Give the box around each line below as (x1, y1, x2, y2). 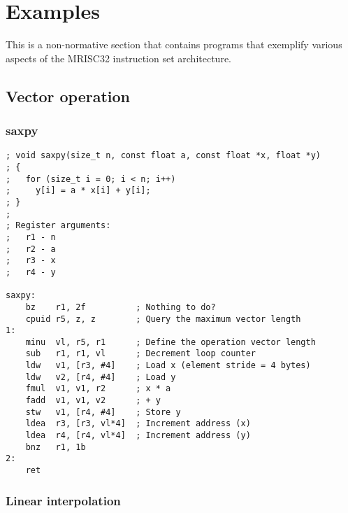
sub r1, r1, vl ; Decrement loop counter (25, 349, 256, 359)
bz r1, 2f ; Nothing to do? (25, 302, 216, 312)
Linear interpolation (6, 491, 121, 509)
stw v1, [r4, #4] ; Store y (25, 407, 181, 417)
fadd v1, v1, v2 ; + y (25, 395, 161, 406)
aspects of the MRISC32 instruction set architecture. (6, 50, 231, 65)
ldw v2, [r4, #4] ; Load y (25, 372, 176, 382)
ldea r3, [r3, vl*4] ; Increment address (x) (25, 419, 251, 429)
